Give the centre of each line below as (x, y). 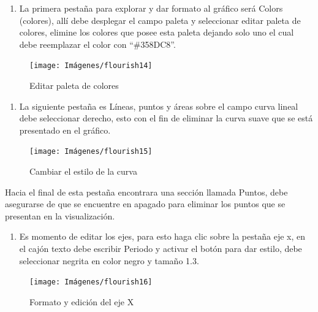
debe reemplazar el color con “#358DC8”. (97, 44)
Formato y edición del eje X (82, 301)
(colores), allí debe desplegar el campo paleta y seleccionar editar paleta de (160, 20)
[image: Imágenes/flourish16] (91, 282)
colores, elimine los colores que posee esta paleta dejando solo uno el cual (157, 32)
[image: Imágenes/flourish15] (91, 152)
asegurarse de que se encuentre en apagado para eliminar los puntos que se (145, 204)
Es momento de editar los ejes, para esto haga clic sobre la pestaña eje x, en (162, 236)
